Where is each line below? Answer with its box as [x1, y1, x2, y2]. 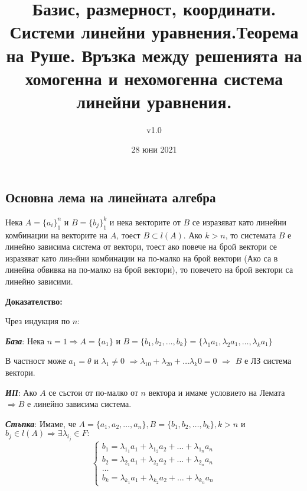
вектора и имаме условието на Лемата [148, 386, 285, 398]
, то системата [225, 228, 276, 241]
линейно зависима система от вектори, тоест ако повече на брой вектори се [5, 240, 277, 253]
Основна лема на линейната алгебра [5, 188, 216, 206]
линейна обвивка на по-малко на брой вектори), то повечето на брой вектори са [5, 263, 293, 276]
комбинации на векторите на [5, 228, 107, 241]
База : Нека [5, 334, 45, 347]
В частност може [5, 354, 66, 367]
